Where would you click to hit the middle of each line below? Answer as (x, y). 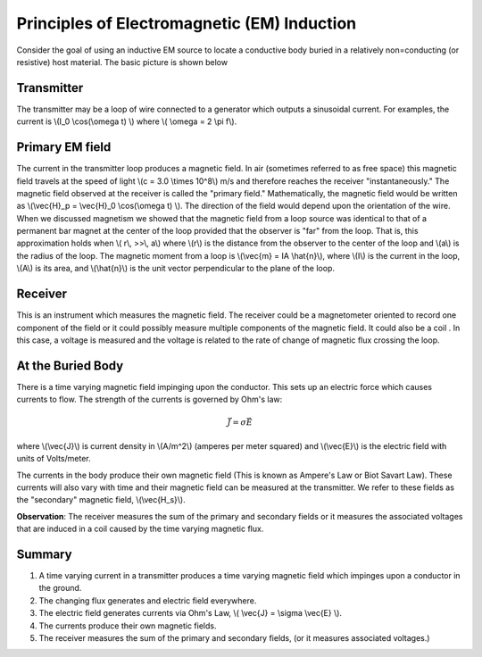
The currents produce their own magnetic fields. (128, 626)
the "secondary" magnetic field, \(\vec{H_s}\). (101, 500)
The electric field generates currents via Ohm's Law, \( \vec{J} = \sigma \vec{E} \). (191, 613)
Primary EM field (64, 147)
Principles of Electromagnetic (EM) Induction (187, 23)
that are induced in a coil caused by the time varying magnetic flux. (140, 529)
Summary (44, 554)
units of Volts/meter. (54, 459)
